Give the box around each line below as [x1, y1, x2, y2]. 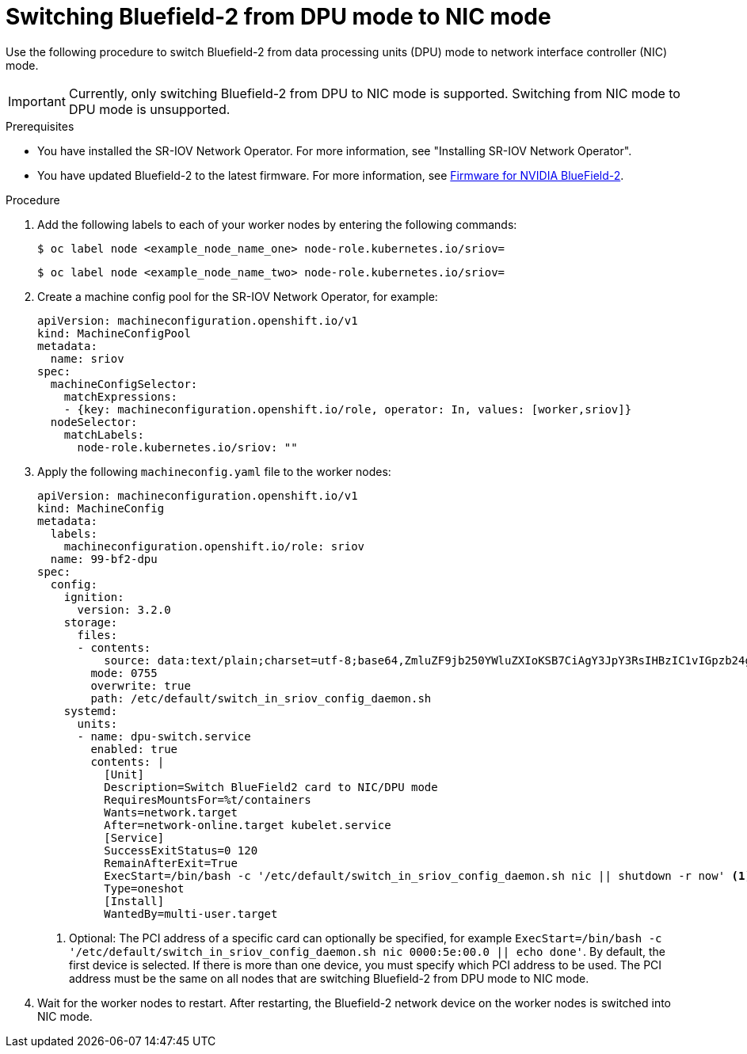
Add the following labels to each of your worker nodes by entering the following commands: [37, 217, 517, 231]
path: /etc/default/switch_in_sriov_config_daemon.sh [90, 691, 432, 705]
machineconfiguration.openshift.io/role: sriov [63, 539, 365, 553]
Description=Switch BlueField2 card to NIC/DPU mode [104, 780, 438, 793]
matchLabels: [63, 428, 144, 441]
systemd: [63, 704, 118, 717]
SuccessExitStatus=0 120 [104, 843, 258, 857]
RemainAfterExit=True [104, 856, 238, 869]
